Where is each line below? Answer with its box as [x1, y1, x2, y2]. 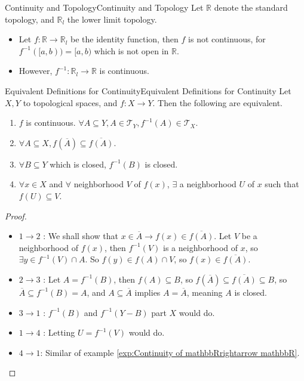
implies [134, 286, 161, 298]
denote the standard [214, 1, 288, 13]
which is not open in [94, 44, 169, 57]
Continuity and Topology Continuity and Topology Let [5, 1, 204, 13]
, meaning [186, 286, 223, 298]
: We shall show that [43, 230, 118, 242]
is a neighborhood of [163, 241, 238, 253]
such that [265, 178, 299, 190]
